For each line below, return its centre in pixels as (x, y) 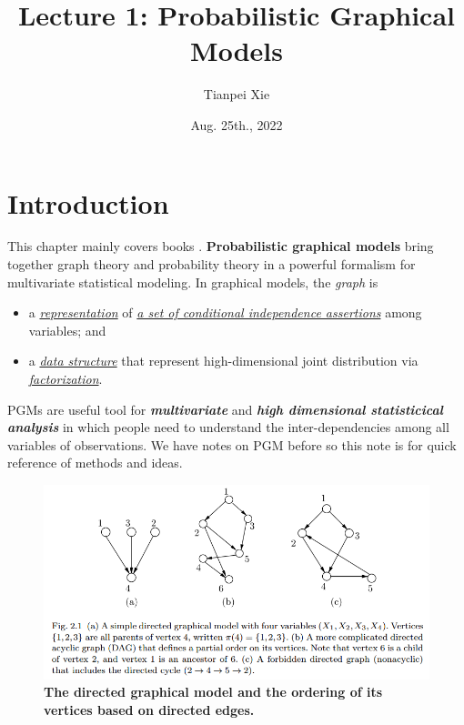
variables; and (67, 330)
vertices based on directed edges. (149, 709)
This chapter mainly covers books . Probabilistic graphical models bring (221, 246)
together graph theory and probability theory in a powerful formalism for (212, 264)
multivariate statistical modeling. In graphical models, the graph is (193, 282)
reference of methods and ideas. (95, 463)
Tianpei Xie (237, 94)
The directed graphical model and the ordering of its (213, 692)
